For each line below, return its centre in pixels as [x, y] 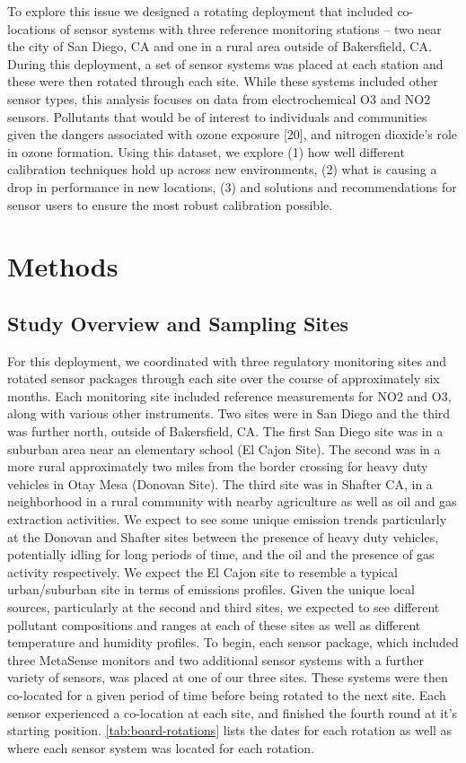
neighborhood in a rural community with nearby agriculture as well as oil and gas [232, 501]
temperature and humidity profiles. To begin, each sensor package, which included [233, 642]
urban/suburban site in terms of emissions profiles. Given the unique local [211, 589]
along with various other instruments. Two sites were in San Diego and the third [229, 413]
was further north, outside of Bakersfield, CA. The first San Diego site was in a [225, 431]
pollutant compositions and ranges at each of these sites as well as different [214, 624]
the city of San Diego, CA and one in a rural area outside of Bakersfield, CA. [220, 46]
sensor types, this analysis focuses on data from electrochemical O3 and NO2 [219, 98]
